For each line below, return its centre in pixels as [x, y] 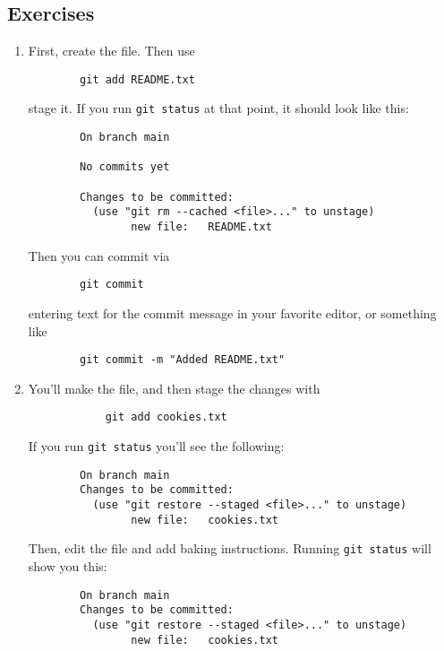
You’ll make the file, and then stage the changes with [174, 388]
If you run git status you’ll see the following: [156, 446]
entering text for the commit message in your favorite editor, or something [232, 312]
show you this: [68, 565]
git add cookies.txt [166, 417]
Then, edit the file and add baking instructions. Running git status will [230, 548]
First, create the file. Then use [111, 51]
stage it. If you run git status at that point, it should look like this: [218, 108]
